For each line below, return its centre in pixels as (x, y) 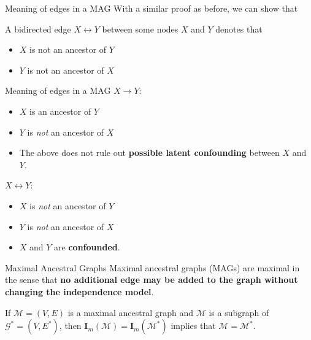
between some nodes (140, 29)
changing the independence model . (79, 291)
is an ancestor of (60, 111)
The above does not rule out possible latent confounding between (149, 153)
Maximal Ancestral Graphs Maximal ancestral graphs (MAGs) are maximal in (152, 267)
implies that (193, 326)
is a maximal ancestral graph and (131, 312)
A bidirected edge (38, 29)
